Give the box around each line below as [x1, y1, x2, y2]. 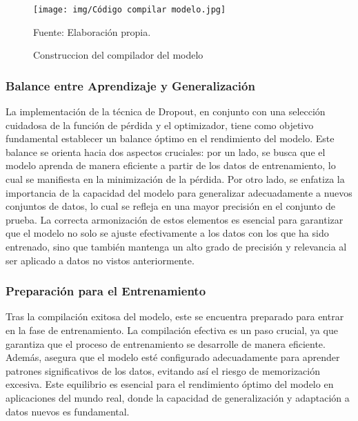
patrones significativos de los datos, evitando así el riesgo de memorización [6, 363, 321, 378]
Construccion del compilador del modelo [33, 48, 203, 62]
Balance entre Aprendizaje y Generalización [6, 77, 255, 94]
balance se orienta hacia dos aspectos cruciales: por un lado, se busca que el [6, 144, 326, 159]
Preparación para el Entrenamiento [6, 282, 206, 300]
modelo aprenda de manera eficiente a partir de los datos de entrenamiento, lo [6, 158, 336, 173]
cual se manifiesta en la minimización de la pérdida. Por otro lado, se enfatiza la [6, 172, 345, 186]
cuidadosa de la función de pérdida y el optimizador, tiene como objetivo [6, 117, 314, 132]
